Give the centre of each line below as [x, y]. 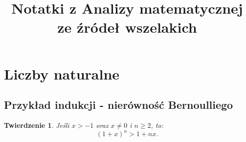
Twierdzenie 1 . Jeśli [37, 125]
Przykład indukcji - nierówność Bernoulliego [119, 105]
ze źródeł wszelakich [127, 27]
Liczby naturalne [62, 73]
